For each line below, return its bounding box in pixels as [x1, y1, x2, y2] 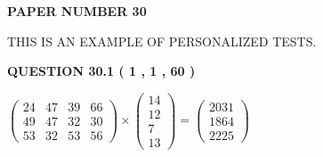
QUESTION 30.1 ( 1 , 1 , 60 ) [7, 62, 196, 80]
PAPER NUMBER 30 [7, 2, 147, 20]
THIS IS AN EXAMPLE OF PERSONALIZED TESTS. [7, 31, 317, 50]
